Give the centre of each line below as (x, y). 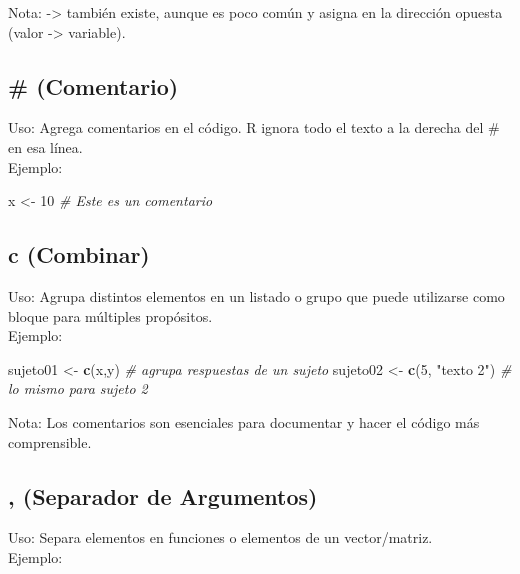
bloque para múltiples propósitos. (110, 315)
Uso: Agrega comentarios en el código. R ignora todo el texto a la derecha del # (254, 127)
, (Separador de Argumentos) (163, 495)
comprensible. (50, 441)
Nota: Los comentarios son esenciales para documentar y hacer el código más (244, 421)
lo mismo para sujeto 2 (78, 388)
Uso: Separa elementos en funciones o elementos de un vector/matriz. (220, 537)
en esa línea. (45, 146)
